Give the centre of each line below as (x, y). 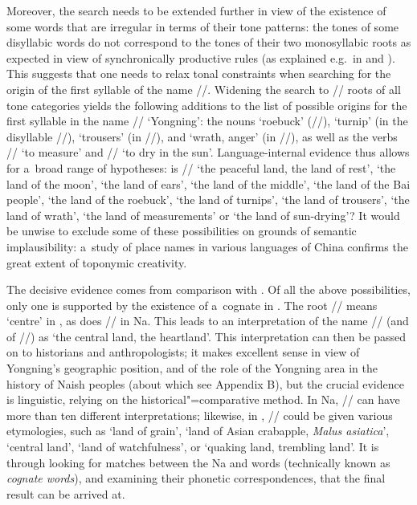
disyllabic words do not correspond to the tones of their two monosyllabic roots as (209, 42)
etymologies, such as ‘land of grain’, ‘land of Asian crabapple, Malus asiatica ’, (198, 431)
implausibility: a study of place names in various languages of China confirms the (207, 246)
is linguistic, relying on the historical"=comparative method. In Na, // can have (203, 399)
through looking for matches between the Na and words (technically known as (198, 462)
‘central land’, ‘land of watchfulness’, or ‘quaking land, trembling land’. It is (193, 447)
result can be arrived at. (66, 493)
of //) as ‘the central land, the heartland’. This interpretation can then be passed (206, 336)
